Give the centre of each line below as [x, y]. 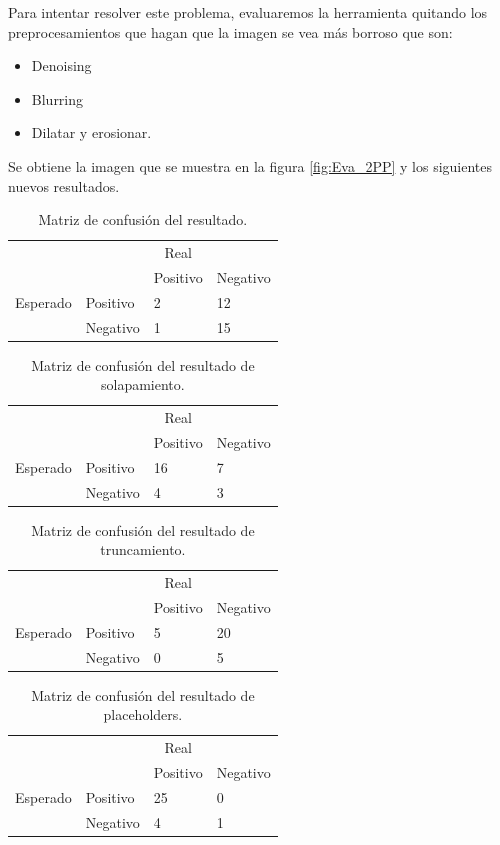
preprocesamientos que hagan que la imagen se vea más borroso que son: [230, 31]
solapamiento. [143, 384]
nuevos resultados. [64, 185]
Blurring [57, 98]
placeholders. [143, 714]
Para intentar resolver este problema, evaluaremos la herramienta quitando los [248, 12]
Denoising [61, 65]
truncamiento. [143, 549]
